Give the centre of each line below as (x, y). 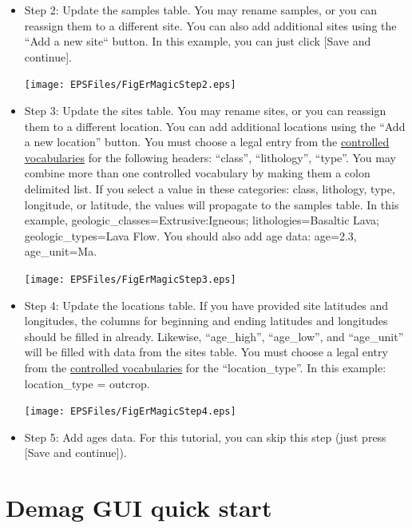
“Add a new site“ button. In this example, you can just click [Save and (198, 41)
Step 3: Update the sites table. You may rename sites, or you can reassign (205, 111)
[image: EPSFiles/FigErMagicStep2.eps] (130, 85)
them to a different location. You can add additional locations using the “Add (215, 126)
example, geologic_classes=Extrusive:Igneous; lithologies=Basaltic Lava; (202, 220)
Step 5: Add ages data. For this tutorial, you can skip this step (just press (205, 437)
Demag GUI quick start (139, 508)
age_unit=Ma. (61, 251)
